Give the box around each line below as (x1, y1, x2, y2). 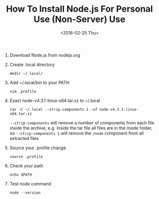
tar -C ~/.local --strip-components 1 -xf (9, 107, 98, 112)
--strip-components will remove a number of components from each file (9, 119, 155, 125)
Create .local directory (9, 61, 55, 67)
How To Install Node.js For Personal (6, 3, 153, 15)
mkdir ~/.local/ (9, 71, 43, 76)
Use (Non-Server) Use (33, 14, 126, 25)
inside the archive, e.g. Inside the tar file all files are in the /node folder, (9, 125, 153, 131)
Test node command (9, 180, 51, 186)
